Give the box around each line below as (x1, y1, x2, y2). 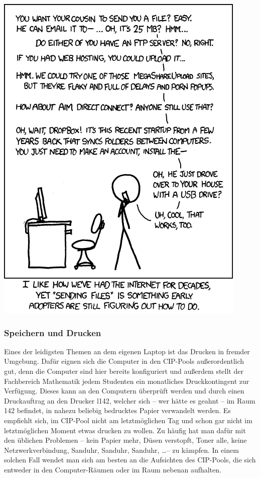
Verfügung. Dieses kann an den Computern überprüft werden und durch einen (4, 385, 244, 396)
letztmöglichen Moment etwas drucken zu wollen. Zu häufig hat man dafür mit (4, 425, 246, 435)
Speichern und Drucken (4, 326, 101, 339)
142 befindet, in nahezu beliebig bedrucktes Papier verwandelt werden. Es (4, 405, 231, 416)
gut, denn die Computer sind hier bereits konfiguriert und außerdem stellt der (4, 366, 243, 376)
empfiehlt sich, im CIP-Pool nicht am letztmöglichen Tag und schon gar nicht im (4, 415, 252, 425)
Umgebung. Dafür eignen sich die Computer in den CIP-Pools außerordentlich (4, 356, 244, 366)
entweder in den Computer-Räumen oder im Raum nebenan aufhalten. (4, 464, 221, 474)
